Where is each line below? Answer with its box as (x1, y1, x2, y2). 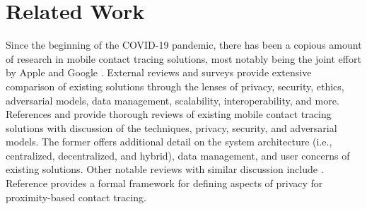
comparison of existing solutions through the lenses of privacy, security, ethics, (6, 78, 344, 93)
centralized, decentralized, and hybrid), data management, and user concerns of (6, 148, 350, 162)
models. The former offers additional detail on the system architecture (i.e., (6, 134, 332, 149)
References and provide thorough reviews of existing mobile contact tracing (6, 107, 332, 121)
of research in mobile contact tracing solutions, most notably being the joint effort (6, 51, 361, 66)
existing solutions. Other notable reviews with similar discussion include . (6, 162, 324, 177)
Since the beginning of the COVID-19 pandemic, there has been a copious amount (6, 37, 362, 52)
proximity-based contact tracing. (6, 189, 146, 204)
